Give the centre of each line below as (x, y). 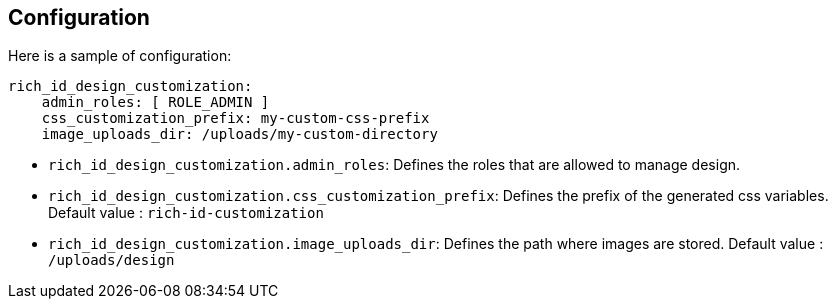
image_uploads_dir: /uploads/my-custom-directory (239, 134)
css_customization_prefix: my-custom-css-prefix (235, 118)
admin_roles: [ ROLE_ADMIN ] (155, 102)
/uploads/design (111, 260)
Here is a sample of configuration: (120, 56)
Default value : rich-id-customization (186, 213)
